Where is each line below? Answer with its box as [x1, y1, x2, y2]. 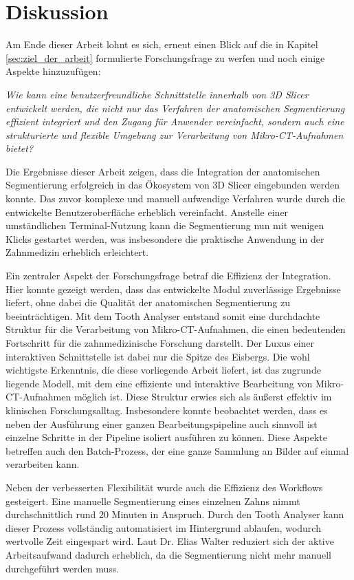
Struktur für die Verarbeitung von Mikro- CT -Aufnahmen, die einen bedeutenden [5, 322, 346, 336]
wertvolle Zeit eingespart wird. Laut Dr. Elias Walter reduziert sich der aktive [5, 534, 334, 548]
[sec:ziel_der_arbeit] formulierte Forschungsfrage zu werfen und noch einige [5, 50, 325, 65]
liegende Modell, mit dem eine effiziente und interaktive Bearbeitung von [5, 376, 313, 390]
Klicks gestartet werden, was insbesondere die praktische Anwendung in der [5, 231, 324, 246]
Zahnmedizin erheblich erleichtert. [5, 245, 149, 259]
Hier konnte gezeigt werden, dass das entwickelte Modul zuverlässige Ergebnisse [5, 281, 341, 296]
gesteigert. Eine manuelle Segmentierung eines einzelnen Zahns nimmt [5, 493, 300, 508]
